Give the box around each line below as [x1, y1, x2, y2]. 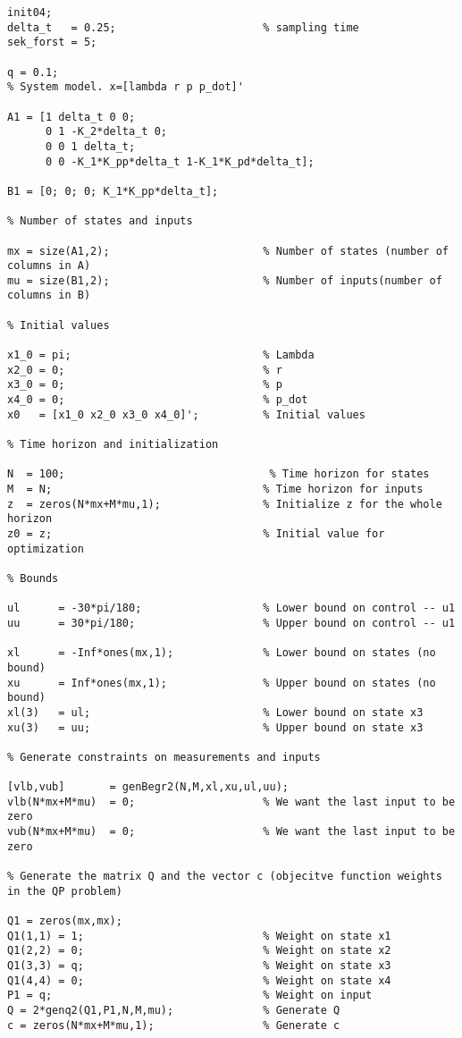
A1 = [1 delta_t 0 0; [7, 110, 136, 123]
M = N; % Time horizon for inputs [7, 483, 424, 495]
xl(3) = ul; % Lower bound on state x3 [7, 705, 424, 719]
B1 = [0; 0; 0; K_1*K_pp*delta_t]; [7, 184, 219, 198]
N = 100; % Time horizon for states [7, 468, 430, 481]
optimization [7, 542, 84, 555]
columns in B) [7, 289, 91, 302]
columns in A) [7, 259, 91, 273]
